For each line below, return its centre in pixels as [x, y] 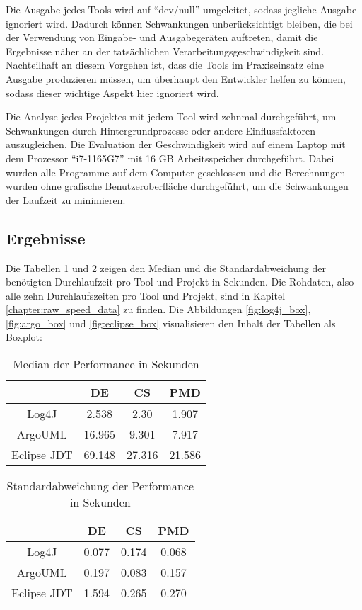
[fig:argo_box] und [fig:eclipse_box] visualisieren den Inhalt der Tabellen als [171, 323]
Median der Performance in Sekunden [106, 364]
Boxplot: [24, 337]
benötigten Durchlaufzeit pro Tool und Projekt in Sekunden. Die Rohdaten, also [180, 282]
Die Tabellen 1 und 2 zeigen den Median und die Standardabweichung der [166, 267]
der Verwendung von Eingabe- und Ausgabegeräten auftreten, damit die [162, 37]
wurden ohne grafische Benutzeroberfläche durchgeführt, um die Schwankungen [177, 186]
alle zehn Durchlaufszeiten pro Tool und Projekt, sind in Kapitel [146, 295]
